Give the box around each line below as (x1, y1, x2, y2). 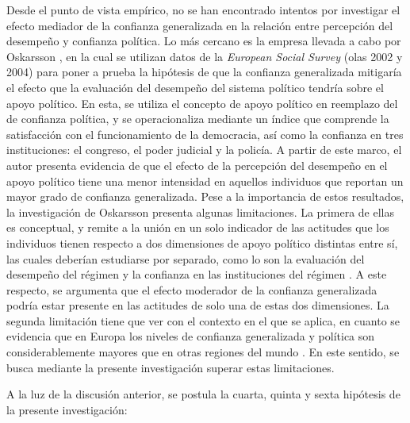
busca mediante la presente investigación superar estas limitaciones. (6, 359, 335, 375)
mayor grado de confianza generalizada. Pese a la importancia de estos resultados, (6, 188, 404, 205)
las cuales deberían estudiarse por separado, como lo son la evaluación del (6, 250, 365, 267)
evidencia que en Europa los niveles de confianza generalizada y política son (6, 328, 375, 344)
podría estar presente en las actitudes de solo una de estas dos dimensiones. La (6, 297, 389, 313)
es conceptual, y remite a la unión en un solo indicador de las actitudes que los (6, 219, 389, 236)
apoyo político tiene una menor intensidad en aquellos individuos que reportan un (6, 172, 404, 189)
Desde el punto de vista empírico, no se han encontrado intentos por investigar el (6, 2, 400, 17)
